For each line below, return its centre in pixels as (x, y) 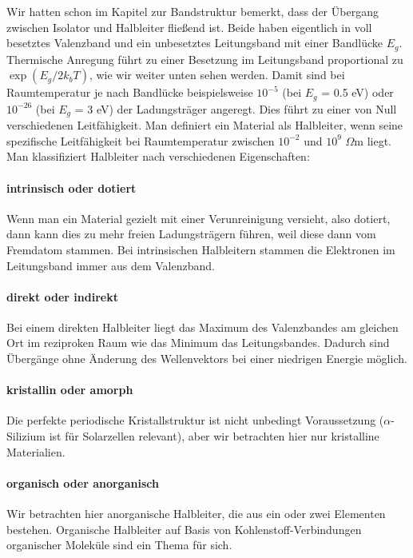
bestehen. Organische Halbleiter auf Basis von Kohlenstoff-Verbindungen (184, 529)
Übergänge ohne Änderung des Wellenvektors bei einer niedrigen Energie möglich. (207, 359)
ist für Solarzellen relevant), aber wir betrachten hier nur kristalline (214, 436)
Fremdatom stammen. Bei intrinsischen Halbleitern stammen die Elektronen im (201, 249)
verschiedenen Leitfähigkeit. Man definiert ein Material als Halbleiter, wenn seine (205, 125)
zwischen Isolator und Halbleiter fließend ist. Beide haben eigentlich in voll (189, 27)
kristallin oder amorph (70, 390)
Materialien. (36, 451)
